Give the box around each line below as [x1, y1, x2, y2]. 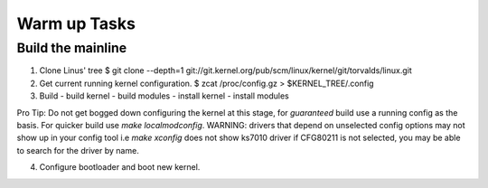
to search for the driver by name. [16, 145, 139, 155]
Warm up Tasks [16, 14, 136, 33]
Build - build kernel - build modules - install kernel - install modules [39, 90, 289, 101]
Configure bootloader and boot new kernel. [39, 162, 201, 173]
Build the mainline [16, 40, 127, 56]
